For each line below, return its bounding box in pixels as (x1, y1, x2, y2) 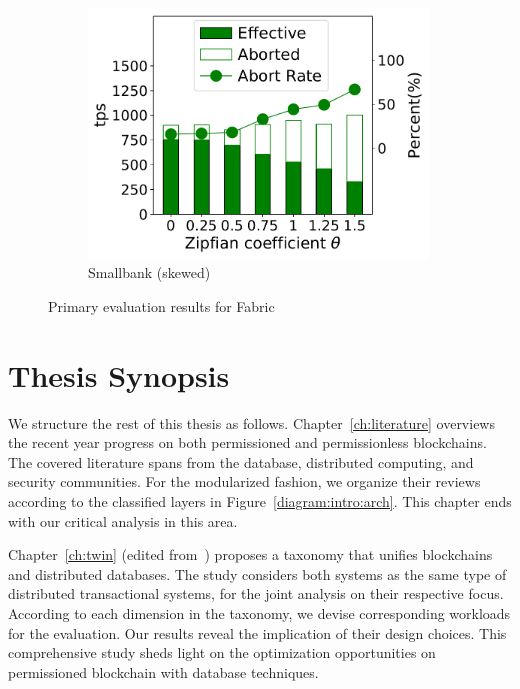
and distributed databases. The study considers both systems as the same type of (8, 563, 507, 584)
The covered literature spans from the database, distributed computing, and (8, 451, 474, 472)
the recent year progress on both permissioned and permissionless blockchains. (8, 432, 487, 453)
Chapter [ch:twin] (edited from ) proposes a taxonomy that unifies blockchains (8, 544, 493, 565)
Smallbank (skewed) (88, 262, 211, 283)
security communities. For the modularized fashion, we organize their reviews (8, 471, 481, 492)
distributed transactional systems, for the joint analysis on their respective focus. (8, 583, 504, 604)
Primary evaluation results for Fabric (48, 295, 275, 316)
